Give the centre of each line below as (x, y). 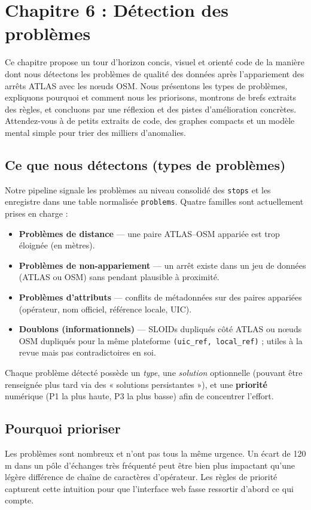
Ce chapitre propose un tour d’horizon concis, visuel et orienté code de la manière (155, 62)
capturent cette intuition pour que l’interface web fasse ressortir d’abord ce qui (149, 488)
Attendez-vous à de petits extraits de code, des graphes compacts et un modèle (150, 121)
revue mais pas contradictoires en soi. (87, 352)
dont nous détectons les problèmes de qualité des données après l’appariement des (155, 73)
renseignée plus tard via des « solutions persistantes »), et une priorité (136, 384)
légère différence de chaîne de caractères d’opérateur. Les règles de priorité (141, 477)
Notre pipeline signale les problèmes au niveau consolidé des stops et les (138, 189)
